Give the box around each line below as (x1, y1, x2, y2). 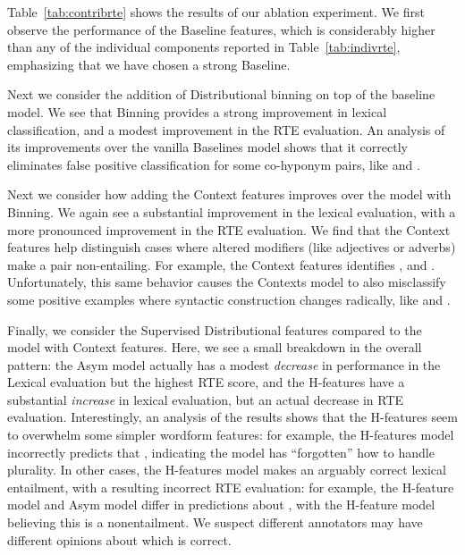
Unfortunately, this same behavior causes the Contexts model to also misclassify (7, 273, 446, 291)
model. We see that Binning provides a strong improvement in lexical (7, 102, 387, 121)
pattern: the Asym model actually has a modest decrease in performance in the (7, 355, 441, 374)
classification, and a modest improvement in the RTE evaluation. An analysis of (7, 120, 445, 139)
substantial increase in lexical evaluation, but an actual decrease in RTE (7, 390, 404, 408)
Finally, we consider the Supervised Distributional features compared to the (7, 320, 422, 339)
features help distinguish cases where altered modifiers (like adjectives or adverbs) (7, 238, 456, 256)
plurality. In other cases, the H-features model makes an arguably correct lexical (7, 460, 446, 479)
